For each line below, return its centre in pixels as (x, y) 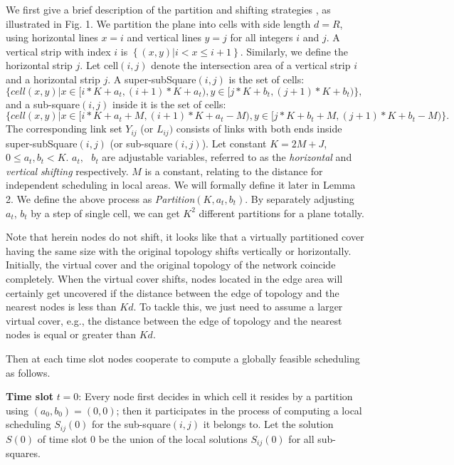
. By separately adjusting (300, 198)
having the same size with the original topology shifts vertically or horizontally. (179, 250)
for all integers (262, 37)
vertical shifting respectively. (67, 171)
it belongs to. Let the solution (268, 424)
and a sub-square (43, 104)
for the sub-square (131, 424)
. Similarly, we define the (294, 51)
